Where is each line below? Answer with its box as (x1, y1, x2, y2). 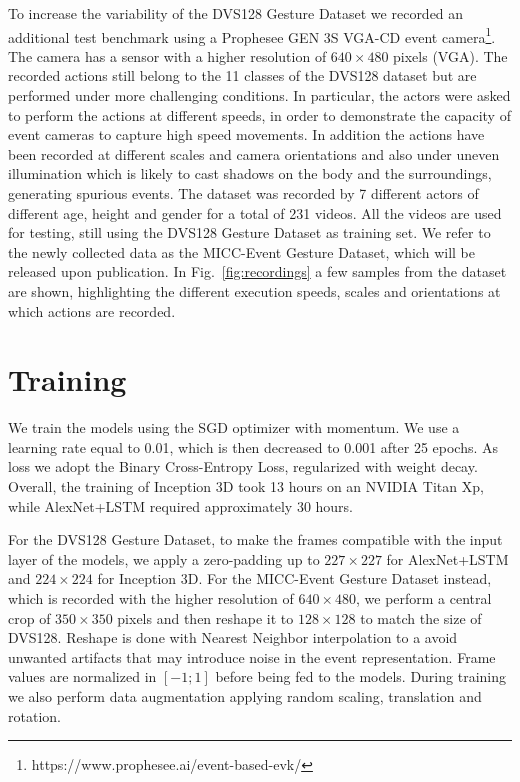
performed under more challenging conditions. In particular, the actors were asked (8, 85, 511, 106)
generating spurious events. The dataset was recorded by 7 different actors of (8, 183, 479, 203)
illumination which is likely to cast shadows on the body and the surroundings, (8, 163, 492, 184)
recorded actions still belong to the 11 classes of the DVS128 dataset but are (8, 65, 477, 86)
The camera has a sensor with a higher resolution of (8, 45, 327, 66)
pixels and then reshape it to (117, 607, 294, 628)
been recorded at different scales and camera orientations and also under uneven (8, 143, 500, 164)
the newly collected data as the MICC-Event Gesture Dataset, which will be (8, 241, 475, 262)
